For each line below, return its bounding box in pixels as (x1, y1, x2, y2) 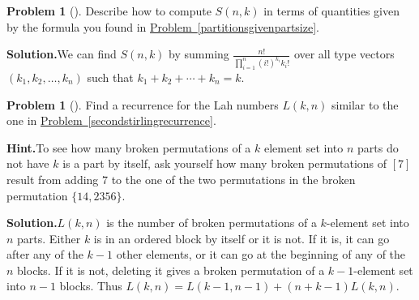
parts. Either (17, 229, 81, 246)
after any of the (6, 246, 83, 263)
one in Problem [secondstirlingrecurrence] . (6, 112, 216, 129)
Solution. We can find (6, 45, 117, 62)
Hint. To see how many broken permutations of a (6, 139, 251, 156)
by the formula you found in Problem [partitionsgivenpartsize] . (6, 18, 319, 35)
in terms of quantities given (263, 2, 400, 19)
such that (87, 68, 134, 85)
